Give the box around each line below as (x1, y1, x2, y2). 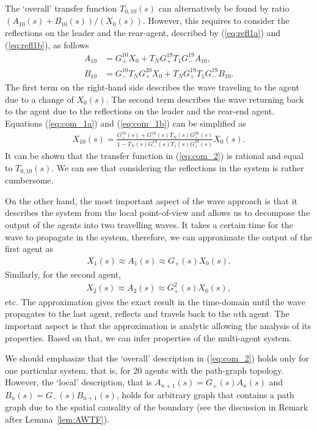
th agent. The (238, 307, 290, 320)
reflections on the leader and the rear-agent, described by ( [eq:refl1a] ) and (5, 26, 281, 39)
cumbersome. (5, 174, 54, 187)
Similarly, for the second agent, (5, 268, 121, 281)
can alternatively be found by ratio (158, 2, 290, 14)
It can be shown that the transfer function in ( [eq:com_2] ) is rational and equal (5, 149, 304, 162)
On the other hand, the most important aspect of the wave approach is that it (5, 194, 298, 207)
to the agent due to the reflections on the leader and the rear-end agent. (5, 105, 275, 117)
